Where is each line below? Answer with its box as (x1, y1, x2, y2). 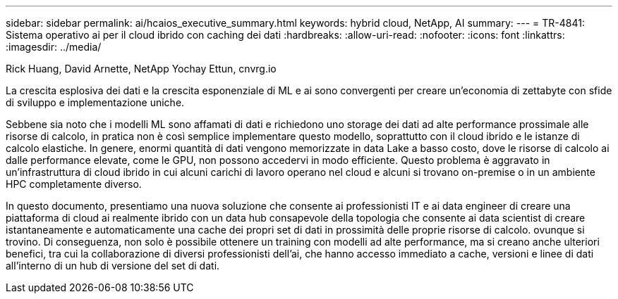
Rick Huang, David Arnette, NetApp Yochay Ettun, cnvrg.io (6, 63, 277, 75)
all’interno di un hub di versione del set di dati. (6, 260, 220, 272)
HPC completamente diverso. (6, 178, 142, 190)
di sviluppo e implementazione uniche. (6, 96, 185, 108)
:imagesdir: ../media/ (6, 41, 102, 53)
